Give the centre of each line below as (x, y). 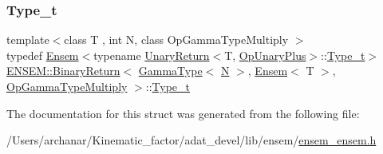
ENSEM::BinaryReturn (63, 71)
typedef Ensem (43, 55)
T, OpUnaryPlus (265, 55)
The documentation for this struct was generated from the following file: (183, 113)
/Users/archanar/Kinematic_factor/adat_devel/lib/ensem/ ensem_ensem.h (191, 140)
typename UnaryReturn (152, 55)
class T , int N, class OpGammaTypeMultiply (176, 39)
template (28, 39)
